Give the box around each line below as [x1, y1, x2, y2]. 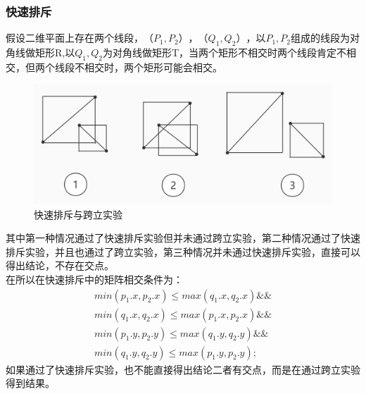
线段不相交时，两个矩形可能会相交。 [54, 59, 222, 74]
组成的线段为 [290, 30, 350, 45]
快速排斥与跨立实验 [34, 207, 122, 221]
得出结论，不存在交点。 [6, 258, 114, 273]
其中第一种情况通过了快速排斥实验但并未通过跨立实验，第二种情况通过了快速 [6, 230, 360, 245]
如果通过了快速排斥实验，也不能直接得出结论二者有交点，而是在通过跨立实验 [6, 362, 360, 376]
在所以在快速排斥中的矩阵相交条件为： [6, 271, 183, 286]
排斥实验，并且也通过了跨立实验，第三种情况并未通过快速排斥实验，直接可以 [6, 244, 360, 259]
